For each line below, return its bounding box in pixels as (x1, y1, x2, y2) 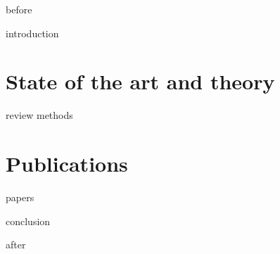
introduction (6, 25, 59, 40)
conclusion (6, 213, 51, 228)
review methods (6, 108, 73, 122)
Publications (6, 149, 128, 178)
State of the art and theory (6, 67, 275, 96)
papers (6, 190, 34, 205)
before (6, 2, 32, 16)
